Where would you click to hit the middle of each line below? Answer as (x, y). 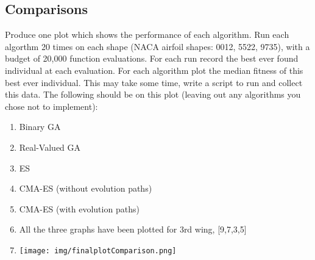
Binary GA (40, 127)
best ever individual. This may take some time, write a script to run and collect (154, 82)
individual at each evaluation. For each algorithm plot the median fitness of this (154, 70)
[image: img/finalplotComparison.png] (98, 251)
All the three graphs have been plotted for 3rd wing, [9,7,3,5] (133, 229)
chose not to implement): (51, 106)
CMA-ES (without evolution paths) (86, 188)
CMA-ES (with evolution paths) (79, 208)
